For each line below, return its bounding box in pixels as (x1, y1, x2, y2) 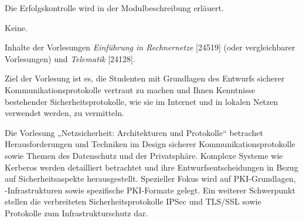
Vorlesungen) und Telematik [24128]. (5, 52, 135, 64)
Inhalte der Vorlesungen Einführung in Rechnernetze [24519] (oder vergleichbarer (5, 41, 295, 53)
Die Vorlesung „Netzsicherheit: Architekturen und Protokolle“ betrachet (5, 126, 264, 138)
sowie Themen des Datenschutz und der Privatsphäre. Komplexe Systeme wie (5, 149, 283, 161)
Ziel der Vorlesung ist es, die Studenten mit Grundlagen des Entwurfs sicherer (5, 72, 285, 84)
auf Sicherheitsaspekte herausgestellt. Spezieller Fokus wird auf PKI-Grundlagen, (5, 172, 296, 185)
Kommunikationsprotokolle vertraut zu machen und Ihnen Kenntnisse (5, 83, 256, 96)
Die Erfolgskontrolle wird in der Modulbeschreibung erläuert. (5, 2, 224, 13)
